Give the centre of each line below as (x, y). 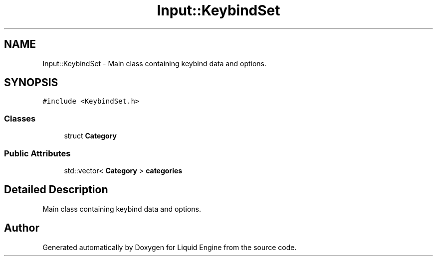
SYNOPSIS (31, 83)
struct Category (91, 136)
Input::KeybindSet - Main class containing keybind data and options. (155, 63)
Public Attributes (37, 153)
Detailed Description (56, 190)
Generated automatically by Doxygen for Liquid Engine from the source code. (170, 247)
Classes (20, 118)
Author (22, 228)
